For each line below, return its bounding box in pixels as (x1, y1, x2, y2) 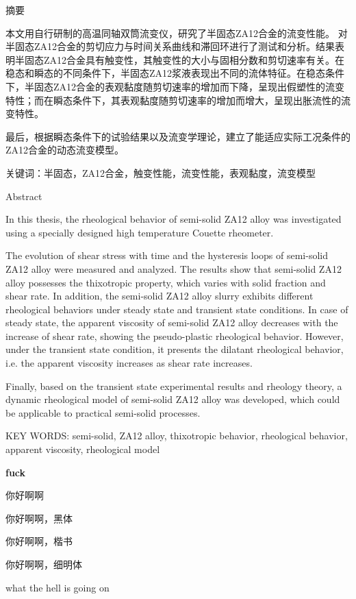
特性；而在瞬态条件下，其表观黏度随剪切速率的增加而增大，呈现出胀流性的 (5, 93, 341, 107)
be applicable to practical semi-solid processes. (5, 405, 201, 419)
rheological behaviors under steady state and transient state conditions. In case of (5, 302, 348, 316)
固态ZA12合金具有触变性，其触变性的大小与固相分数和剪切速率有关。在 (24, 52, 345, 66)
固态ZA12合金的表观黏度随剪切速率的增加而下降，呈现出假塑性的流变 (34, 79, 345, 93)
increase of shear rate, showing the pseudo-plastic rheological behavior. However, (5, 328, 344, 343)
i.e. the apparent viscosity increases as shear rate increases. (5, 356, 253, 370)
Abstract (5, 188, 42, 203)
